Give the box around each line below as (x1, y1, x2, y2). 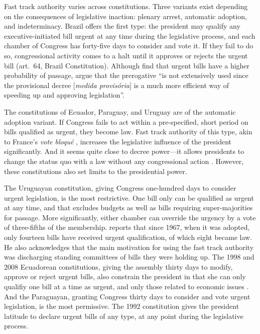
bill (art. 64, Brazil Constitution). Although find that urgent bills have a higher (4, 60, 250, 70)
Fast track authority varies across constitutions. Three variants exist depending (4, 1, 248, 11)
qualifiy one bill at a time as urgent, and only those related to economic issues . (4, 281, 249, 292)
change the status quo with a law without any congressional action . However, (4, 155, 244, 166)
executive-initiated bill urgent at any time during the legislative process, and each (4, 30, 255, 41)
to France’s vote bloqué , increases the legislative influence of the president (4, 136, 232, 146)
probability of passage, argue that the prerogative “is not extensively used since (4, 70, 248, 80)
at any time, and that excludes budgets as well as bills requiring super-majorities (4, 202, 253, 213)
